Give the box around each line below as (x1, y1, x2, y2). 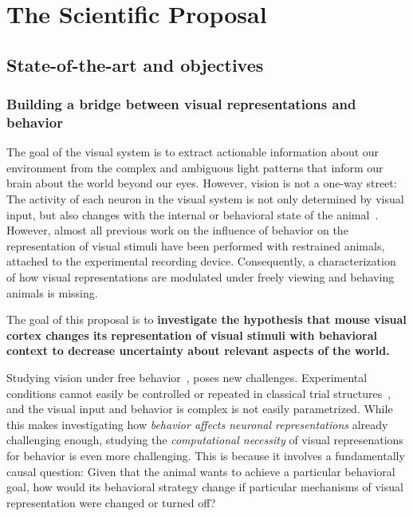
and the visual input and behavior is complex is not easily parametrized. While (6, 400, 393, 417)
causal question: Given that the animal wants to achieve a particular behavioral (6, 463, 395, 479)
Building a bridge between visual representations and (6, 94, 356, 114)
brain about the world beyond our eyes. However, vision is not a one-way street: (6, 175, 397, 191)
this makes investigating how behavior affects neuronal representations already (6, 416, 388, 432)
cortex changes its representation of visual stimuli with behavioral (6, 326, 377, 343)
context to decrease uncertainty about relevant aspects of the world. (6, 342, 390, 359)
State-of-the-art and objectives (6, 52, 264, 77)
